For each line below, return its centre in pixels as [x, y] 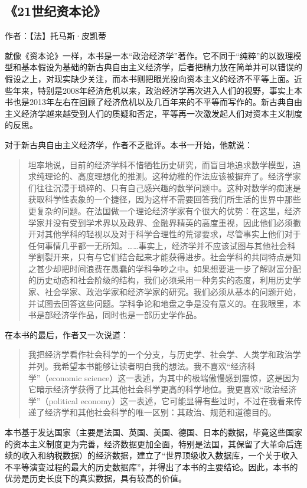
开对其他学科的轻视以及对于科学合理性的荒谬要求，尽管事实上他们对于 [164, 234]
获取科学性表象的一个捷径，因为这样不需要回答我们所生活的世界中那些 [164, 199]
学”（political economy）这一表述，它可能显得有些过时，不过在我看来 [161, 400]
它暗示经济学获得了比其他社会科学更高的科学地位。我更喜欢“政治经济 [162, 389]
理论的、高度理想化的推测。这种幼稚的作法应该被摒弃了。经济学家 [173, 176]
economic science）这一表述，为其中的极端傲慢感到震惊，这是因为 [174, 377]
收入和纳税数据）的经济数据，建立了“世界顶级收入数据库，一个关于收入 [159, 455]
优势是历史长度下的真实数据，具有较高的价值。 [96, 478]
